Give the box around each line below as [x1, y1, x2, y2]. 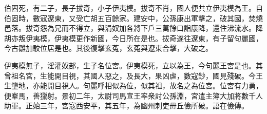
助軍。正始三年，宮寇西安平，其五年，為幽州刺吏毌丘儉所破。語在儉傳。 [4, 100, 249, 111]
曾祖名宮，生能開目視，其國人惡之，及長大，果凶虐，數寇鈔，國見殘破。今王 [4, 70, 263, 81]
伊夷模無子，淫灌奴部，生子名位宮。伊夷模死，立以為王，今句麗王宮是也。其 [4, 60, 263, 70]
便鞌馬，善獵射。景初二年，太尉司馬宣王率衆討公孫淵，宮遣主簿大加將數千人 [4, 90, 263, 101]
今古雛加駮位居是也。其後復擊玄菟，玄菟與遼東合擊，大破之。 [4, 43, 213, 53]
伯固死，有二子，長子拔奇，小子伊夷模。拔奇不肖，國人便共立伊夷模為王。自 [4, 3, 263, 13]
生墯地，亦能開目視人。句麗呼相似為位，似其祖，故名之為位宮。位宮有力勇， [4, 80, 263, 91]
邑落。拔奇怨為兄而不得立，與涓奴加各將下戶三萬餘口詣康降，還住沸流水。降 [4, 23, 263, 33]
